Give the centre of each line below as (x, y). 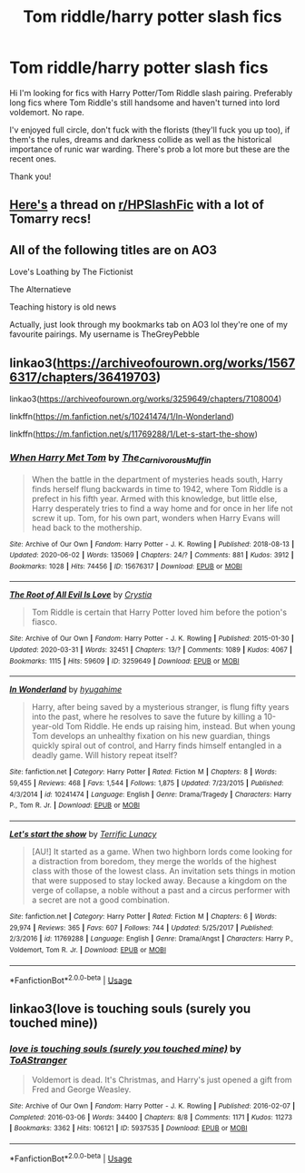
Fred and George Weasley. (81, 1089)
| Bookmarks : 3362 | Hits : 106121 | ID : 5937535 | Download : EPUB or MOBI (128, 1129)
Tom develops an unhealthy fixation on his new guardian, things (151, 736)
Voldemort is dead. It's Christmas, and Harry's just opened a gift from (162, 1080)
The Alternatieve (40, 290)
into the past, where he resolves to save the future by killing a (147, 717)
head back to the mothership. (87, 527)
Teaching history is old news (63, 307)
